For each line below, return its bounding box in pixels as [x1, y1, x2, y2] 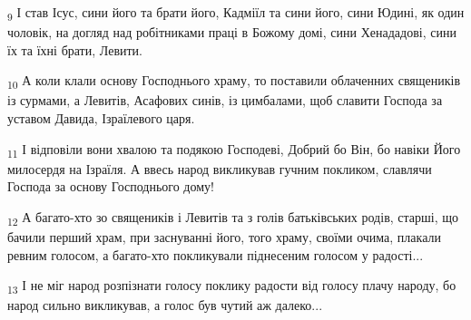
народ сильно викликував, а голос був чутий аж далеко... [7, 296, 323, 315]
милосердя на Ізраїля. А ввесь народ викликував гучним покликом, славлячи [7, 159, 432, 178]
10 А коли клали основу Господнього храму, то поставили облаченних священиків [7, 71, 461, 92]
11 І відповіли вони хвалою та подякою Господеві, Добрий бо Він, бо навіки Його [7, 139, 461, 160]
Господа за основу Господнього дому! [7, 177, 214, 196]
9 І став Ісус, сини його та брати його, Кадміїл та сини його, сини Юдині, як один [7, 3, 465, 24]
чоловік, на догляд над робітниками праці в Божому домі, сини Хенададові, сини [7, 23, 456, 42]
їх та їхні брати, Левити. [7, 40, 143, 59]
